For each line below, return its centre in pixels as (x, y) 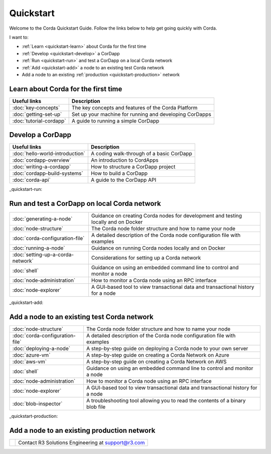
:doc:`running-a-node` (39, 248)
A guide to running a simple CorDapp (115, 121)
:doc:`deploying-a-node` (41, 349)
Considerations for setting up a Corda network (146, 258)
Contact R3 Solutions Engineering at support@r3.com (82, 443)
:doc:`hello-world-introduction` (49, 154)
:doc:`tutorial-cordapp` (39, 121)
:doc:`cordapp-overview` (42, 160)
